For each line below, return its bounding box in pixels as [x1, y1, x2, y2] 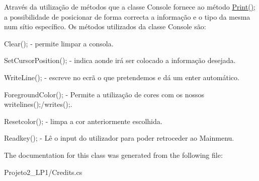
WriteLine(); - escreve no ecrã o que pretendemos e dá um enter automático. [4, 72, 239, 82]
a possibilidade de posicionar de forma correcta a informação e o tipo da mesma [4, 11, 250, 22]
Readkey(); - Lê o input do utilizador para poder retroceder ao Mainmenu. [4, 133, 234, 143]
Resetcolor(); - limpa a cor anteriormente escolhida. [4, 115, 162, 126]
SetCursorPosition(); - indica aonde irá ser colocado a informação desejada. [4, 55, 236, 66]
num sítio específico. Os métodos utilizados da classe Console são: [4, 21, 206, 32]
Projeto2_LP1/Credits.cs [4, 166, 82, 177]
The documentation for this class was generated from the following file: [4, 149, 223, 160]
